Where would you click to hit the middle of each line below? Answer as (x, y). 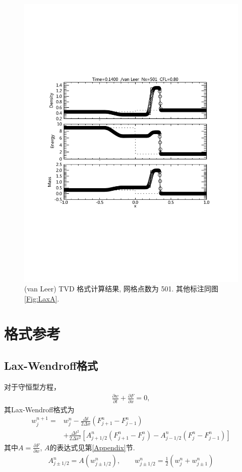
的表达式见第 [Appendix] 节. (92, 447)
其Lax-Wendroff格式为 (39, 409)
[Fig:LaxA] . (42, 299)
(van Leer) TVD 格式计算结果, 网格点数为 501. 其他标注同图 (122, 289)
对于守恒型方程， (32, 387)
